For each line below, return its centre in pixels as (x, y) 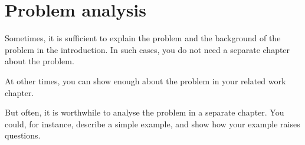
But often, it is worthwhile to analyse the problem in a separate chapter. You (145, 112)
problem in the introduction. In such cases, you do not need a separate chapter (147, 49)
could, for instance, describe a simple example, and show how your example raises (152, 123)
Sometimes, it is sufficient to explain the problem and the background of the (143, 38)
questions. (23, 135)
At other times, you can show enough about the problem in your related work (145, 80)
